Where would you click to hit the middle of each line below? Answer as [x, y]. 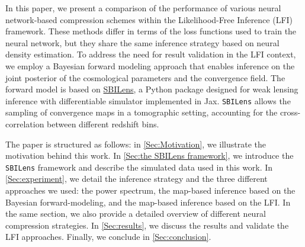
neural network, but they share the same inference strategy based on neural [142, 42]
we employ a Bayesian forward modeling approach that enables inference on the [150, 65]
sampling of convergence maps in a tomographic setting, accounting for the [142, 112]
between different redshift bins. [103, 124]
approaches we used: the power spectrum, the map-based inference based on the [150, 190]
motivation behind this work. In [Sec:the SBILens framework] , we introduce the [150, 155]
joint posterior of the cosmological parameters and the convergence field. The [145, 77]
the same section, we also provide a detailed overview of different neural [136, 214]
